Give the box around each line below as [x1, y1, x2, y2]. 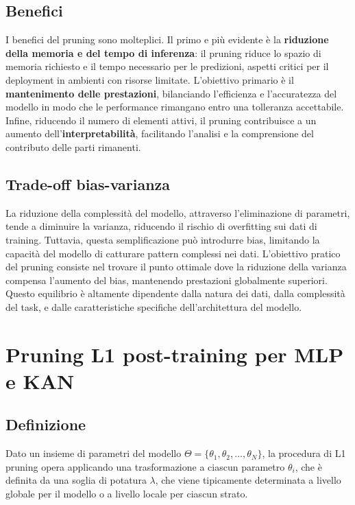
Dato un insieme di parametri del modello [5, 446, 182, 460]
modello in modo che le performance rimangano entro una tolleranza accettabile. [5, 99, 344, 114]
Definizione [5, 414, 86, 435]
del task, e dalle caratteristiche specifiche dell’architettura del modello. [5, 299, 302, 314]
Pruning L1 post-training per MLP [5, 340, 344, 368]
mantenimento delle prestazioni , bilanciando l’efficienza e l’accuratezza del [5, 86, 337, 100]
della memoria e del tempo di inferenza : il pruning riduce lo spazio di [5, 45, 321, 60]
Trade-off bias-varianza [5, 173, 171, 194]
